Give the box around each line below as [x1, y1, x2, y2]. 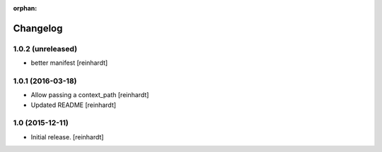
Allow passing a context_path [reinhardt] [30, 91, 149, 99]
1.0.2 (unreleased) [13, 44, 78, 53]
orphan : [13, 4, 37, 12]
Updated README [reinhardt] [30, 101, 117, 109]
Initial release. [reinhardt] [30, 132, 104, 141]
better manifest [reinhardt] [30, 58, 108, 67]
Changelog [13, 22, 63, 34]
